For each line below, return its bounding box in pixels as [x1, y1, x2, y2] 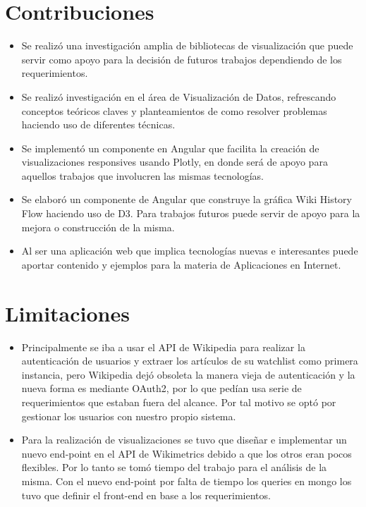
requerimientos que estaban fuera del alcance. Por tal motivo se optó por [21, 394, 336, 409]
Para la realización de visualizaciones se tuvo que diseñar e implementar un [21, 432, 347, 447]
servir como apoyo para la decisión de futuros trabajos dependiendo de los [21, 51, 342, 66]
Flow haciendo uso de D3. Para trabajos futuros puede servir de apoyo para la [21, 206, 360, 221]
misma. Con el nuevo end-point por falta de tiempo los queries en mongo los [21, 473, 352, 488]
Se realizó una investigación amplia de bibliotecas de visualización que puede [21, 38, 353, 53]
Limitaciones [5, 298, 130, 327]
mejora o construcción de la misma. [21, 219, 175, 234]
